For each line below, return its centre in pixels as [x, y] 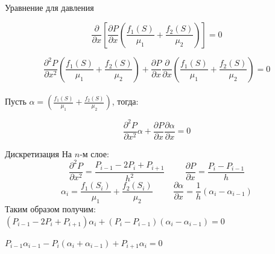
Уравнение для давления [49, 7]
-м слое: [94, 153]
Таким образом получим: [50, 209]
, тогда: [125, 101]
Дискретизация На [39, 153]
